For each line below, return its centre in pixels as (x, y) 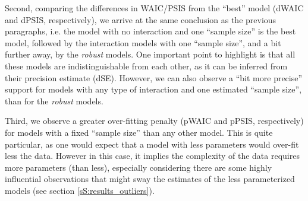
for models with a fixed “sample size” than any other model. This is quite (139, 132)
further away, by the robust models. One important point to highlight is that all (150, 54)
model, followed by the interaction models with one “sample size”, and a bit (143, 42)
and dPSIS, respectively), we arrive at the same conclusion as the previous (141, 19)
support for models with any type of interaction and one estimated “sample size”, (153, 89)
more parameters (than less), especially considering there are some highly (139, 167)
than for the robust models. (54, 100)
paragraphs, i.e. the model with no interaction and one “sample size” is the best (150, 31)
